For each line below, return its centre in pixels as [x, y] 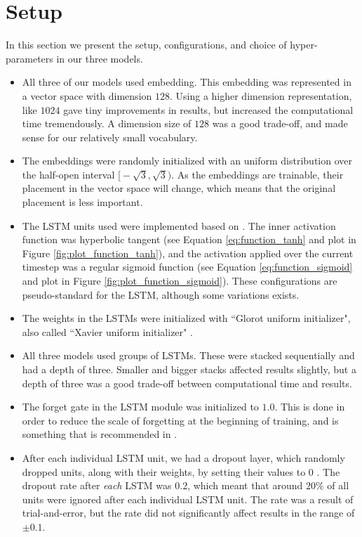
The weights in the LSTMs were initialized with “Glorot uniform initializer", [186, 318]
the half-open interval [68, 174]
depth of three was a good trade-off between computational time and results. [187, 383]
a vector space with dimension [87, 95]
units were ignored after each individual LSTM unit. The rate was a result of [188, 499]
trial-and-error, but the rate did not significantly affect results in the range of [188, 513]
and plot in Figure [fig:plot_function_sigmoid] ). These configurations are [180, 281]
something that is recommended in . [100, 434]
